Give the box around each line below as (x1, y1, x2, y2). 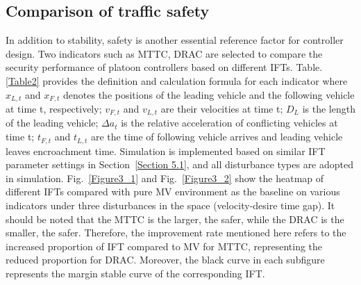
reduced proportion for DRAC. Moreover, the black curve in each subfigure (6, 252, 325, 267)
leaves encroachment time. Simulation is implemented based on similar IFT (6, 143, 326, 158)
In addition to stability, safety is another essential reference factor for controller (6, 33, 344, 47)
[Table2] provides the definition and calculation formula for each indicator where (6, 73, 348, 88)
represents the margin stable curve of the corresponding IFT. (6, 266, 265, 280)
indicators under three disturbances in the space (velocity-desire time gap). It (6, 197, 335, 212)
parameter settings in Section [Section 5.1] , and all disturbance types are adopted (6, 157, 354, 172)
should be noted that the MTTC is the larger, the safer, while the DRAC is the (6, 211, 344, 226)
